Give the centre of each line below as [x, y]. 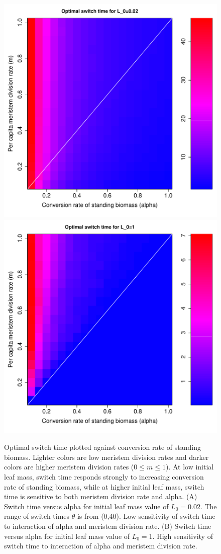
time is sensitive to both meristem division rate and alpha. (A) [101, 496]
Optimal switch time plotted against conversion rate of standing [102, 447]
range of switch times [37, 516]
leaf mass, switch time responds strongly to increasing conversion [104, 476]
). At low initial [190, 467]
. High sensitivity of [183, 536]
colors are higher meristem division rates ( [69, 467]
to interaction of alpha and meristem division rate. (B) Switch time [108, 526]
